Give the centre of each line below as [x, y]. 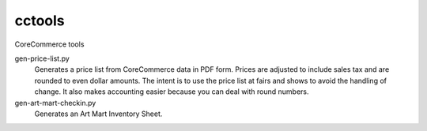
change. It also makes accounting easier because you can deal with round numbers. [172, 92]
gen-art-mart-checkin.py [55, 103]
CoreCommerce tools [49, 44]
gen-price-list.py [42, 58]
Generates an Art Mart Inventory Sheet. [98, 114]
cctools [40, 21]
